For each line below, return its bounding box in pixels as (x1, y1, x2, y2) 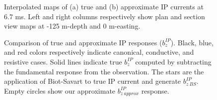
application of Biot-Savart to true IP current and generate (4, 76, 181, 86)
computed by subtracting (135, 56, 212, 67)
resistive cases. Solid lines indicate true (4, 56, 122, 67)
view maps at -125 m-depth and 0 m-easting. (4, 21, 141, 31)
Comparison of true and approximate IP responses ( (4, 37, 162, 47)
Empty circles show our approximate (4, 85, 116, 96)
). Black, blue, (170, 37, 214, 47)
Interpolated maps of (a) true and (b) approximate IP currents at (4, 1, 204, 11)
